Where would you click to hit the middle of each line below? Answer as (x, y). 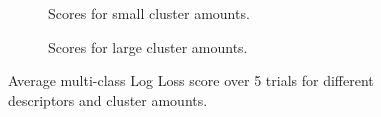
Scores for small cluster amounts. (149, 13)
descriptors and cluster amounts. (108, 99)
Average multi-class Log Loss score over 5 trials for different (191, 80)
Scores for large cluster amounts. (148, 46)
